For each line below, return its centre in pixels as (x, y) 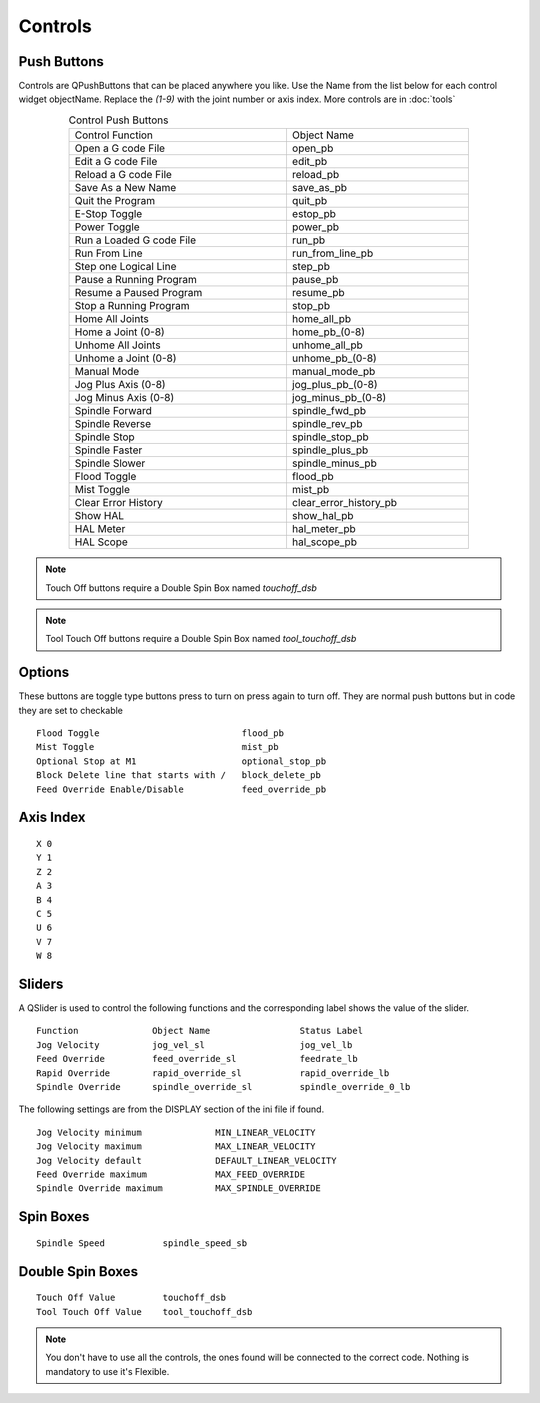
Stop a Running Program (132, 306)
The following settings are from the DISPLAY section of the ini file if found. (171, 1109)
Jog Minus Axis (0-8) (124, 398)
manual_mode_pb (333, 372)
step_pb (310, 267)
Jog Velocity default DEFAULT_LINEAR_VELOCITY (186, 1160)
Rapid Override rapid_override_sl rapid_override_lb (213, 1073)
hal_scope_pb (324, 542)
